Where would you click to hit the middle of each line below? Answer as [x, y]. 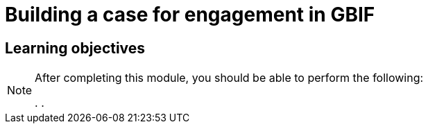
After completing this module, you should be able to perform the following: [229, 78]
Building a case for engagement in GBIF [190, 15]
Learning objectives [75, 48]
